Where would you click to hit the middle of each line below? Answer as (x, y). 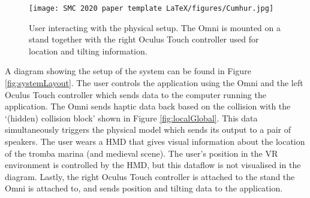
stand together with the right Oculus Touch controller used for (144, 39)
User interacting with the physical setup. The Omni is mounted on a (155, 27)
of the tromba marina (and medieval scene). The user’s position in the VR (142, 153)
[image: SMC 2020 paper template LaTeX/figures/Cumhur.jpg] (151, 8)
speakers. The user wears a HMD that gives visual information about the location (155, 141)
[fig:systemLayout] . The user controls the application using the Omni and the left (154, 83)
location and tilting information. (88, 51)
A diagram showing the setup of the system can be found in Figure (128, 71)
